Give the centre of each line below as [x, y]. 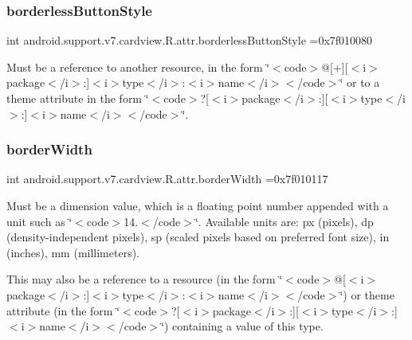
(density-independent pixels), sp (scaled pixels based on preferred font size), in [198, 237]
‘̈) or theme [367, 294]
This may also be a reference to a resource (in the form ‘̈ [145, 279]
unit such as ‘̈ [39, 221]
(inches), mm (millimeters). [73, 252]
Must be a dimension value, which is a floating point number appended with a [198, 205]
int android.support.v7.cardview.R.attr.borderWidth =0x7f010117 [167, 179]
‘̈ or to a [360, 82]
